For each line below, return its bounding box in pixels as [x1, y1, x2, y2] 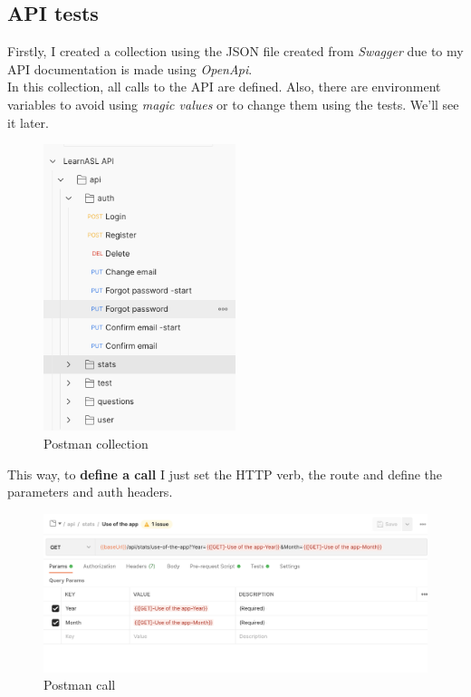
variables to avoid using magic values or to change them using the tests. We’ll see [7, 94, 459, 113]
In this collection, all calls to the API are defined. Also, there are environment [7, 77, 441, 96]
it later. [7, 112, 49, 131]
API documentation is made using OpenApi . [7, 59, 253, 78]
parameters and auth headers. [7, 482, 173, 501]
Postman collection [43, 433, 149, 452]
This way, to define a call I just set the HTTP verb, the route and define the [7, 464, 443, 483]
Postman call [43, 675, 116, 694]
